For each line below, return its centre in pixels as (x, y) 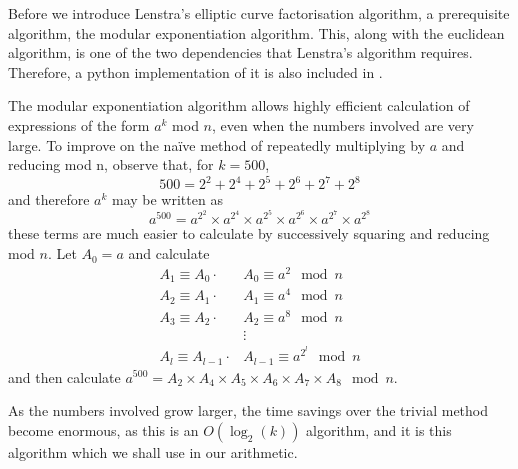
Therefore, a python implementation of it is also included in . (195, 71)
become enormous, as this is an (103, 429)
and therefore (49, 199)
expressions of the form (79, 124)
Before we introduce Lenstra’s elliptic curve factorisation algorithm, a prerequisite (259, 13)
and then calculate (64, 376)
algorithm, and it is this (379, 429)
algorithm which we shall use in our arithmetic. (153, 451)
